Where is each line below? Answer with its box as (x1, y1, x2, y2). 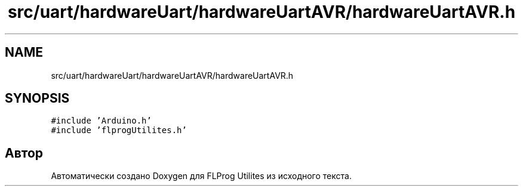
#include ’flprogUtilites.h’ (51, 125, 187, 135)
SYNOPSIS (5, 91, 70, 106)
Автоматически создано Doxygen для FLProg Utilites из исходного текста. (51, 171, 352, 181)
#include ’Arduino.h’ (51, 116, 152, 126)
